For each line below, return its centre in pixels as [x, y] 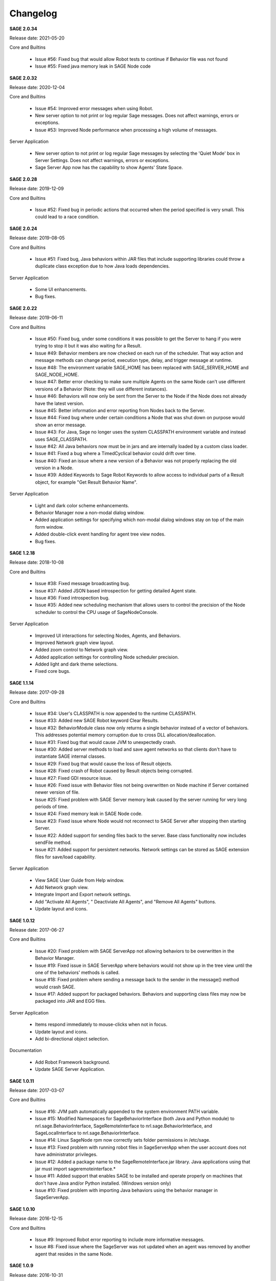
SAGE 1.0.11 [22, 1081]
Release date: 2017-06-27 [37, 929]
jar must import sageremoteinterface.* [75, 1169]
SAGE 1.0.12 [22, 920]
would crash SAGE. [55, 987]
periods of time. [52, 807]
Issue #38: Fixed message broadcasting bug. [83, 584]
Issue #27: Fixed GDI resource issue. [74, 778]
